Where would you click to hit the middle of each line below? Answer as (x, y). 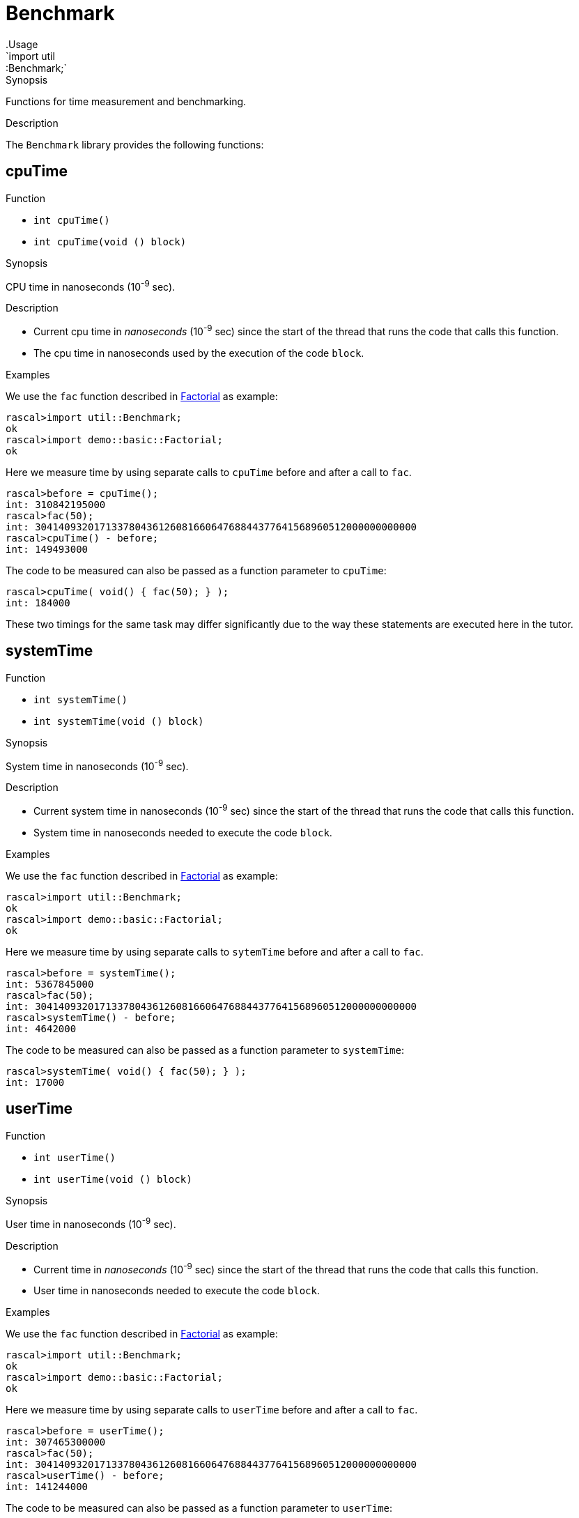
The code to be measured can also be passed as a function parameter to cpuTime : (196, 570)
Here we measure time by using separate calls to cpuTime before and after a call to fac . (209, 472)
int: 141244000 (47, 1487)
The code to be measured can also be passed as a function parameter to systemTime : (205, 1050)
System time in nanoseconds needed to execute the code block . (183, 833)
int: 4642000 (41, 1029)
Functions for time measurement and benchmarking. (126, 101)
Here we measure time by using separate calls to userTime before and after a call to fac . (212, 1410)
